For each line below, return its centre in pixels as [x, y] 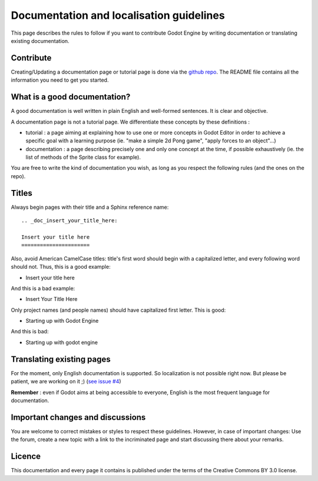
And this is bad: [30, 332]
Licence [26, 457]
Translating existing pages [61, 359]
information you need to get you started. [60, 80]
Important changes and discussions [78, 417]
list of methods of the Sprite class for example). [83, 157]
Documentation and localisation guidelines [118, 15]
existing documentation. [40, 41]
